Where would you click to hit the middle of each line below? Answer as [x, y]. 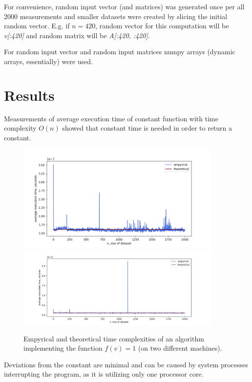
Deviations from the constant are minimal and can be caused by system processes [126, 364]
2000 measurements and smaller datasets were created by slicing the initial [116, 16]
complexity [20, 128]
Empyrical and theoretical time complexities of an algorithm [114, 338]
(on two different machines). [180, 348]
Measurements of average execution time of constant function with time [111, 118]
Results [29, 95]
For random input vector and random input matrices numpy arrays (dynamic [120, 52]
